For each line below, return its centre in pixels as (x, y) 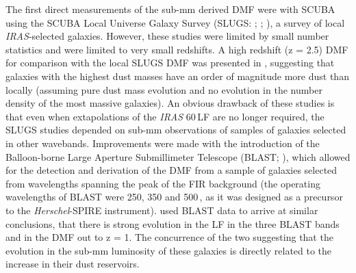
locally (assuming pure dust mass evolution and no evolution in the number (164, 89)
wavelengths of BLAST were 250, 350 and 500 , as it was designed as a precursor (174, 197)
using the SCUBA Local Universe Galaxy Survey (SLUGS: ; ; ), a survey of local (175, 22)
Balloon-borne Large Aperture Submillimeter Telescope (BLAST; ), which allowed (178, 156)
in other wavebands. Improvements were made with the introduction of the (163, 143)
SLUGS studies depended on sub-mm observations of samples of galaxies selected (176, 130)
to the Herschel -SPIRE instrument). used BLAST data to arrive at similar (162, 210)
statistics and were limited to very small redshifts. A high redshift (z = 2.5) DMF (177, 49)
